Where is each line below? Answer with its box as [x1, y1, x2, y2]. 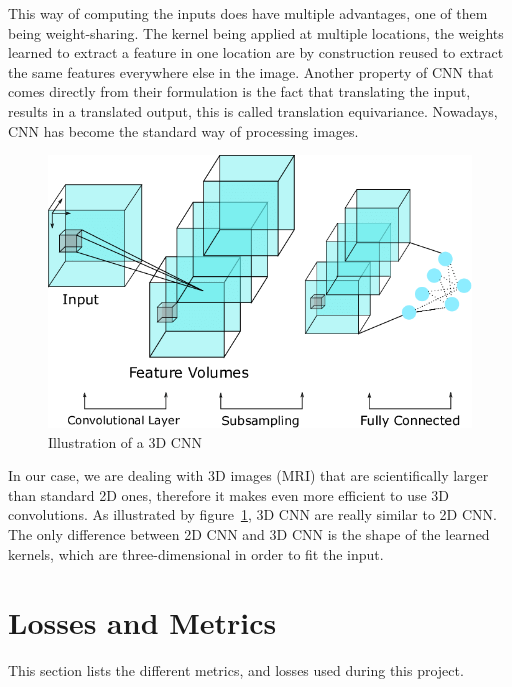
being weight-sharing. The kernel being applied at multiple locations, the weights [8, 22, 504, 43]
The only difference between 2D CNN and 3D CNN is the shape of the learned [8, 524, 490, 545]
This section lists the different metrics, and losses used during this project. [8, 660, 464, 681]
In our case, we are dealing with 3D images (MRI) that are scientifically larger [8, 465, 489, 486]
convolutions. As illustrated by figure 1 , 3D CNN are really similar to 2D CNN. [8, 504, 497, 525]
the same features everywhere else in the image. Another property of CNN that [8, 61, 494, 82]
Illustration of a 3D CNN [48, 431, 202, 452]
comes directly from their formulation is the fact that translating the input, [8, 81, 471, 102]
